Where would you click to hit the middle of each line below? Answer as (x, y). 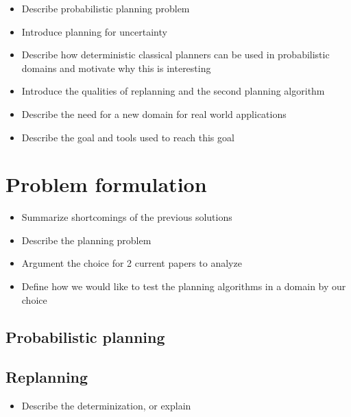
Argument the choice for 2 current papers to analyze (132, 263)
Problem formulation (106, 184)
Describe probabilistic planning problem (106, 8)
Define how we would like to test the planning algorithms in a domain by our (184, 286)
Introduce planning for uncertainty (94, 31)
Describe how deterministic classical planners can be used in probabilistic (175, 55)
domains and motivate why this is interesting (116, 68)
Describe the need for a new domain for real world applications (154, 114)
